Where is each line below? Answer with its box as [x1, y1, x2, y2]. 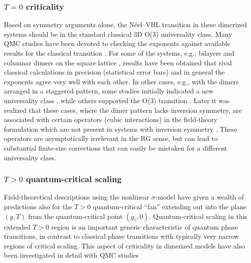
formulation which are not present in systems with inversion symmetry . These [4, 124, 237, 134]
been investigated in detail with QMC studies [4, 250, 139, 260]
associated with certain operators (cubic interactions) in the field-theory [4, 114, 218, 124]
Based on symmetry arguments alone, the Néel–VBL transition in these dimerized [4, 19, 247, 30]
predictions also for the [4, 201, 72, 211]
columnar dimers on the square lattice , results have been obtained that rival [4, 57, 232, 67]
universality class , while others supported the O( [4, 95, 150, 105]
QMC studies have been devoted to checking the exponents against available [4, 38, 231, 48]
